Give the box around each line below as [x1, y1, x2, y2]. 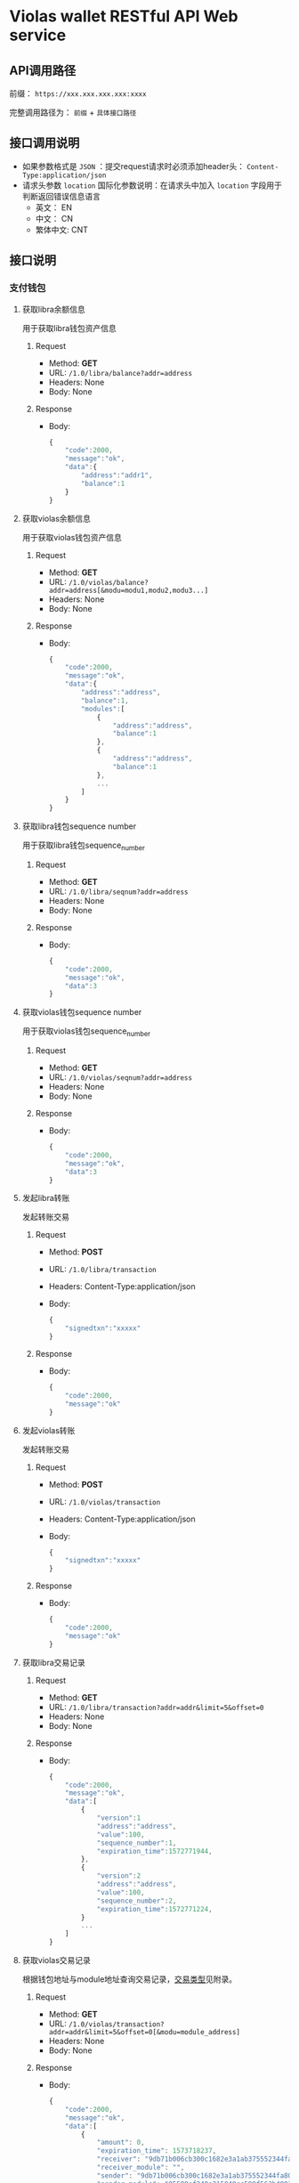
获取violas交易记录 [21, 1955, 92, 1966]
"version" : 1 [96, 1814, 141, 1822]
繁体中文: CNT [35, 224, 89, 235]
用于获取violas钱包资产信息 [21, 532, 123, 542]
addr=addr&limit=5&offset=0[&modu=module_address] [48, 2028, 241, 2037]
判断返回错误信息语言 [21, 191, 101, 201]
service [9, 25, 67, 45]
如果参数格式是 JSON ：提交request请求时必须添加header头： [21, 160, 245, 171]
